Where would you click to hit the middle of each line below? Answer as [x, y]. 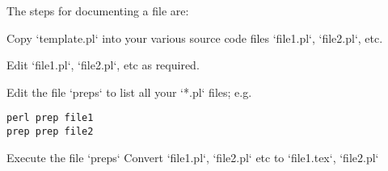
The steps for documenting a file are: [98, 10]
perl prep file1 [50, 118]
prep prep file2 [50, 132]
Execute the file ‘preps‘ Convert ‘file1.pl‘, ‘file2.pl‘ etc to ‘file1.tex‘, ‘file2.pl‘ [193, 157]
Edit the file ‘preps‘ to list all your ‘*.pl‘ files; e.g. [129, 92]
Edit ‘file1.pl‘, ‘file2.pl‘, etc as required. [103, 65]
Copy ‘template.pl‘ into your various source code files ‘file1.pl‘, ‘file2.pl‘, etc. [195, 38]
